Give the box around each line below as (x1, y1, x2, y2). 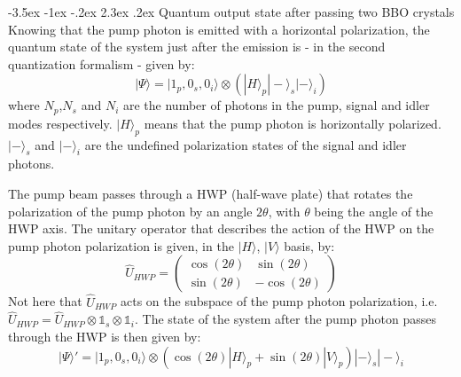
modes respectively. (8, 114, 113, 132)
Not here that (8, 292, 82, 310)
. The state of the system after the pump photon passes (135, 310, 436, 328)
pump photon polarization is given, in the (8, 236, 234, 255)
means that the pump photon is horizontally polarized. (144, 114, 441, 132)
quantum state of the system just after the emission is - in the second (8, 37, 386, 56)
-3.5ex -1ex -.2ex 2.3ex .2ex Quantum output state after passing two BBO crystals (8, 3, 455, 20)
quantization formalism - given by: (8, 54, 195, 73)
